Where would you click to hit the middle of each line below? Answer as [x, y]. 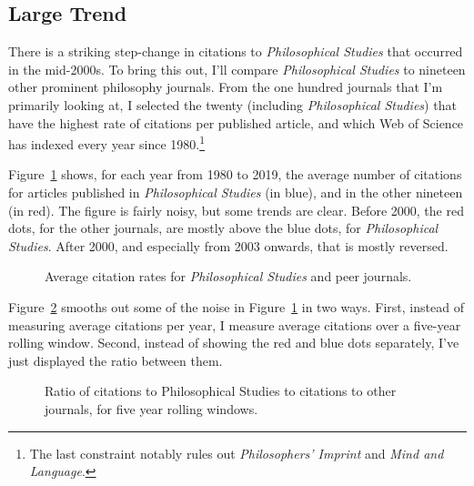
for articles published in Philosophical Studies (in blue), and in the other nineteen [236, 192]
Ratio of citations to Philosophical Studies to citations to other [221, 391]
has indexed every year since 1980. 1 [107, 142]
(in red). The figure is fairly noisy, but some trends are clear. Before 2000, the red [236, 210]
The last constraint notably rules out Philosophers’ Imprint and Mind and [237, 453]
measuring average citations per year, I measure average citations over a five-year [235, 324]
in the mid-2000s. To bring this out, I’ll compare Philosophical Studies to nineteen [237, 69]
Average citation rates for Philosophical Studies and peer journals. [228, 276]
